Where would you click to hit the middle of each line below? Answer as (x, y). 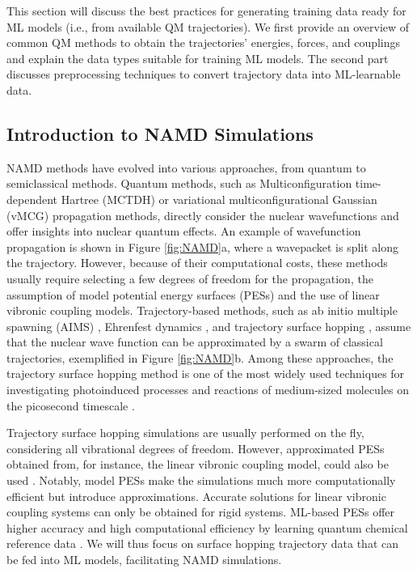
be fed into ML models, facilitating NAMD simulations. (144, 560)
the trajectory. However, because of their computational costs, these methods (197, 263)
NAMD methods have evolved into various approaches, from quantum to (186, 167)
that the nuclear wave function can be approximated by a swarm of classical (195, 342)
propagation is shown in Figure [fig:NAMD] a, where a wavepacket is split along (203, 246)
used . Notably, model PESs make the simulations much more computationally (201, 480)
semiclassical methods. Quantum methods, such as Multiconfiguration (179, 183)
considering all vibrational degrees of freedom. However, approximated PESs (196, 448)
